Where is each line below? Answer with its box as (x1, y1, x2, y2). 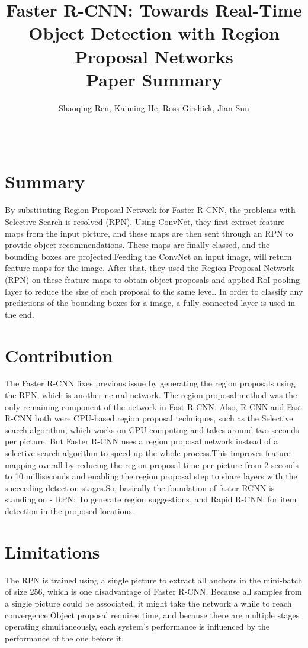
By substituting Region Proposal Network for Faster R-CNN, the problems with (5, 204, 296, 216)
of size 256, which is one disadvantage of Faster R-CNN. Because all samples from (5, 585, 302, 598)
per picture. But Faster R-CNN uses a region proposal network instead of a (5, 435, 278, 447)
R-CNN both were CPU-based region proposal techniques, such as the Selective (5, 412, 293, 424)
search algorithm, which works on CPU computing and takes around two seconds (5, 423, 299, 436)
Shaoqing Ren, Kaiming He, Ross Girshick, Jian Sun (59, 101, 249, 114)
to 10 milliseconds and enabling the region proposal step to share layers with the (5, 470, 297, 482)
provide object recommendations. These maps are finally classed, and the (5, 238, 270, 251)
